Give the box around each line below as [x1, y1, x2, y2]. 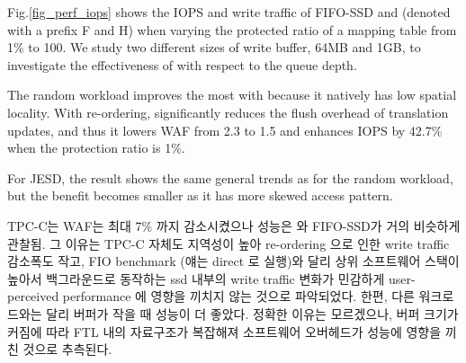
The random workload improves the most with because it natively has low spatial [7, 85, 457, 104]
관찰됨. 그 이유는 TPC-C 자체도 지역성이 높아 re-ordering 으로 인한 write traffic [7, 234, 450, 252]
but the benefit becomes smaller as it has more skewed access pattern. [7, 186, 393, 205]
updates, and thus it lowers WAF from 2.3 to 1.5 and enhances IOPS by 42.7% [7, 120, 443, 139]
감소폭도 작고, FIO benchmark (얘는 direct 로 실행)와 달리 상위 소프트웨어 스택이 [7, 252, 460, 270]
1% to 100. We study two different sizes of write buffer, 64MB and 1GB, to [7, 38, 421, 57]
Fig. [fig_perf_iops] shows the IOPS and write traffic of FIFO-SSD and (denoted [7, 3, 451, 21]
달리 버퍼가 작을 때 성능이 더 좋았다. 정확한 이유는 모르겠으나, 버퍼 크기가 [46, 304, 459, 323]
